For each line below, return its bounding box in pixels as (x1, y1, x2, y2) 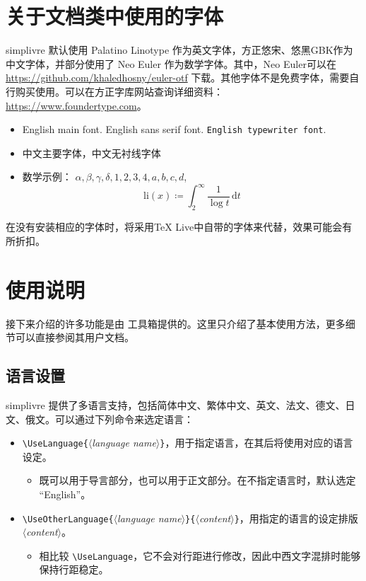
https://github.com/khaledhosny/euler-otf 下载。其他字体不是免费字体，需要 (6, 70, 350, 85)
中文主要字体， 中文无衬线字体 (22, 145, 161, 160)
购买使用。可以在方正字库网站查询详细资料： (15, 84, 223, 98)
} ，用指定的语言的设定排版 (234, 510, 358, 525)
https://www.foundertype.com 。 (6, 98, 147, 113)
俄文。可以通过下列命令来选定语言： (25, 411, 194, 426)
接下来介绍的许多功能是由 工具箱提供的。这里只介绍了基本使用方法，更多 (6, 316, 346, 330)
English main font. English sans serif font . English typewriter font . (22, 122, 326, 137)
